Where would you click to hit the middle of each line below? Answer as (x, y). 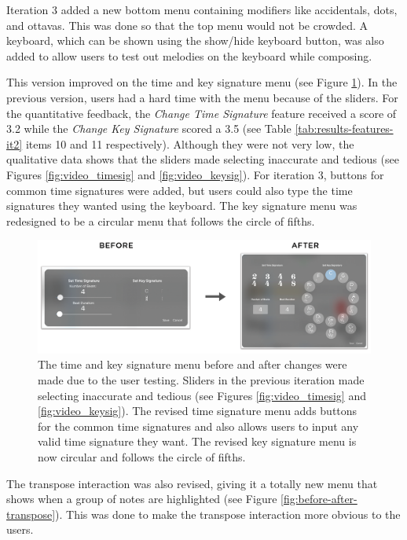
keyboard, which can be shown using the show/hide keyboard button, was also (195, 40)
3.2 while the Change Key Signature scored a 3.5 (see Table (149, 129)
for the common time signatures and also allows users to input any (198, 426)
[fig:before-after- (319, 499)
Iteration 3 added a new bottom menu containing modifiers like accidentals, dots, (202, 9)
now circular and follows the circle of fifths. (142, 456)
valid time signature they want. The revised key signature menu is (197, 441)
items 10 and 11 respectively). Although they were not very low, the (190, 143)
